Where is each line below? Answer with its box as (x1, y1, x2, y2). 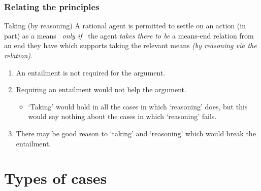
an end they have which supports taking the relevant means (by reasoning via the (4, 40, 257, 51)
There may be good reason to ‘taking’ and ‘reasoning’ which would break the (16, 128, 256, 138)
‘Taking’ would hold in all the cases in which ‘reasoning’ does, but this (28, 101, 248, 111)
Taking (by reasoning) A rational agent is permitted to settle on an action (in (4, 20, 246, 31)
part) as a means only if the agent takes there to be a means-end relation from (4, 30, 254, 41)
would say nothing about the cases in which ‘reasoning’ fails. (28, 111, 217, 122)
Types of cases (4, 168, 107, 188)
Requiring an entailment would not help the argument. (16, 84, 186, 95)
